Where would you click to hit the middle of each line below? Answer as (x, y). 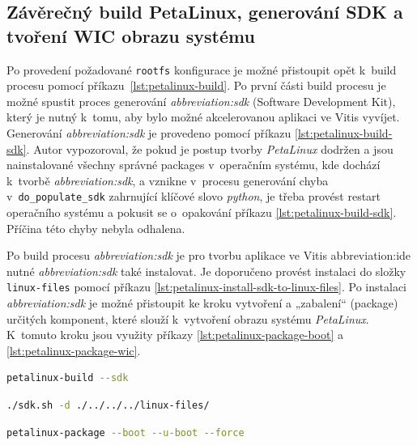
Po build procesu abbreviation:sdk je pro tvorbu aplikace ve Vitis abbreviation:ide (209, 255)
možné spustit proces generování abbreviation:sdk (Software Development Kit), (201, 101)
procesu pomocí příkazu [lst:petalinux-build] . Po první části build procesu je (196, 85)
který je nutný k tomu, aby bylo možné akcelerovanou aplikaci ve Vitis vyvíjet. (203, 117)
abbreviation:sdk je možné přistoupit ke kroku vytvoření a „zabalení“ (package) (202, 303)
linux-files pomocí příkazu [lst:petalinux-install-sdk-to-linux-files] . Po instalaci (206, 287)
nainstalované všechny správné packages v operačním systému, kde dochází (194, 165)
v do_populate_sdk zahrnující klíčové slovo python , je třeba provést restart (194, 196)
